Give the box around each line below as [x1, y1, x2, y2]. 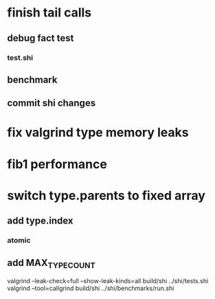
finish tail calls [7, 5, 92, 21]
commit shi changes [7, 98, 96, 109]
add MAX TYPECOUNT [7, 256, 96, 270]
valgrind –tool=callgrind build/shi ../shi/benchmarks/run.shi [7, 284, 174, 293]
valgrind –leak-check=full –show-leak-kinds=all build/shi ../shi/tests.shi [7, 277, 209, 285]
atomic [7, 236, 31, 245]
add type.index [7, 215, 73, 227]
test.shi [7, 53, 33, 63]
